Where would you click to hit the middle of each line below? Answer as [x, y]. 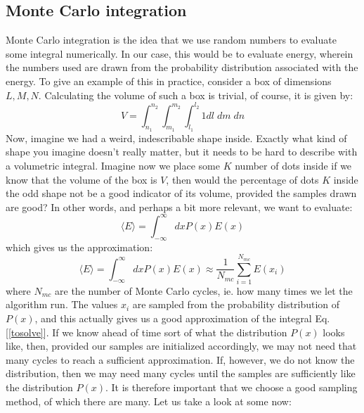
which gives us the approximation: [79, 247]
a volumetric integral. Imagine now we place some [113, 166]
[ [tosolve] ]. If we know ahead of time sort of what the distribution [147, 332]
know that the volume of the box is [82, 179]
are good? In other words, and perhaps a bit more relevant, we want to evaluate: [179, 206]
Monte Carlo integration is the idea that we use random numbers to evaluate [171, 40]
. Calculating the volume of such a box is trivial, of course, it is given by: [196, 95]
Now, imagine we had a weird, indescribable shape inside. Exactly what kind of [176, 138]
